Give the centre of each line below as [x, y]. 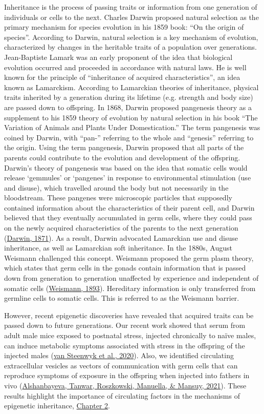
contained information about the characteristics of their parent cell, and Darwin [129, 207]
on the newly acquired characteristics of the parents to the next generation [121, 228]
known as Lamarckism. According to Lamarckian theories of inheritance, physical [131, 87]
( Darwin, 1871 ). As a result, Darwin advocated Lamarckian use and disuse [121, 237]
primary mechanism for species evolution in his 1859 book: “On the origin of [124, 27]
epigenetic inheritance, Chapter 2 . [57, 406]
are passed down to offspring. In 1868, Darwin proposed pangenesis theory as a [128, 107]
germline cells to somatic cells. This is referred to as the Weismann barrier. [122, 298]
